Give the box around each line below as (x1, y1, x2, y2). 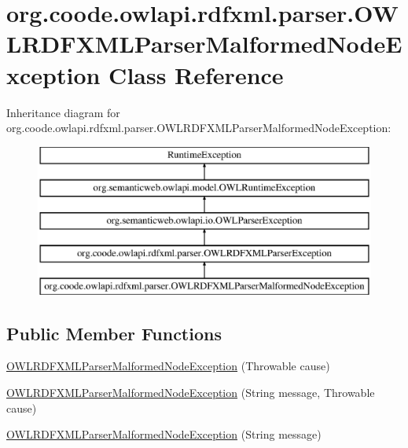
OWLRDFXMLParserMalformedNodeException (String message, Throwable (6, 384, 375, 401)
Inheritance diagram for (6, 104, 120, 120)
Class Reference (108, 58, 284, 90)
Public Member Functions (6, 321, 222, 345)
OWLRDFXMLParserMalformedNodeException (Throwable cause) (6, 358, 330, 374)
